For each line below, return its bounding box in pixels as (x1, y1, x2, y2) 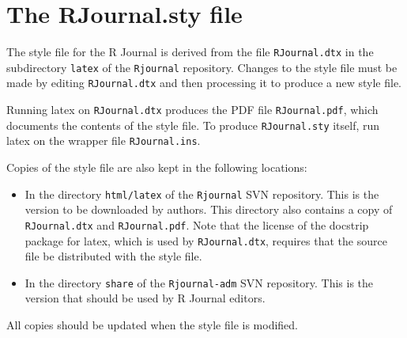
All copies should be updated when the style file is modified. (6, 317, 298, 333)
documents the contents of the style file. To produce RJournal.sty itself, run (6, 116, 380, 133)
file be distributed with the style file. (24, 248, 202, 264)
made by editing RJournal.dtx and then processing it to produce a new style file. (6, 74, 401, 91)
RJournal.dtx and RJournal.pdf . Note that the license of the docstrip (24, 216, 369, 233)
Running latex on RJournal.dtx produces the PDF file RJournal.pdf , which (6, 101, 379, 118)
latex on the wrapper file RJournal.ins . (6, 132, 201, 149)
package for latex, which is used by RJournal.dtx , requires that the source (24, 232, 387, 249)
